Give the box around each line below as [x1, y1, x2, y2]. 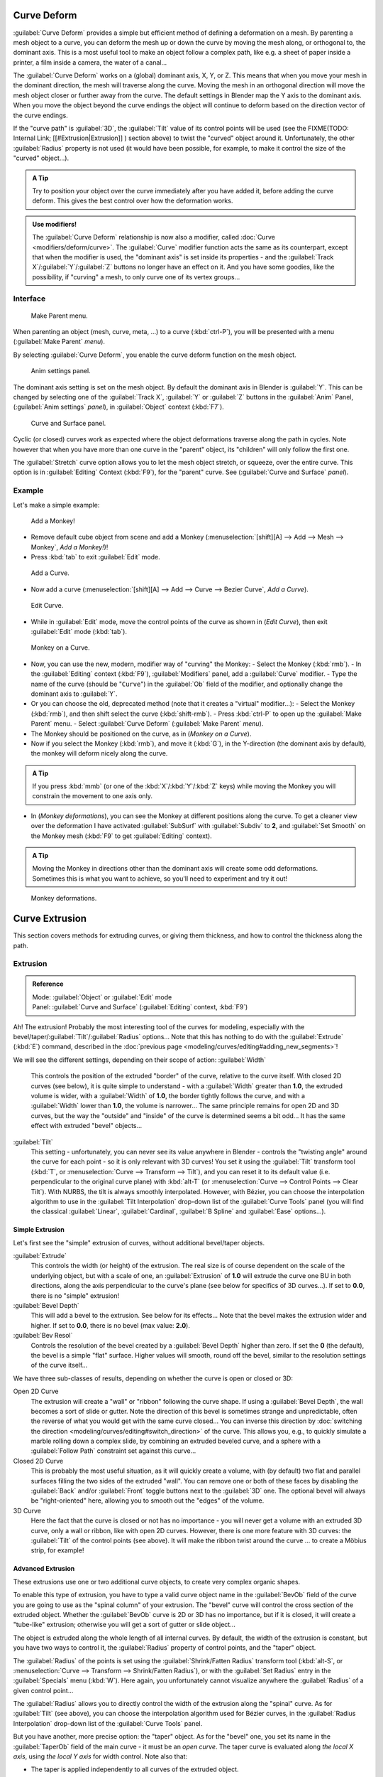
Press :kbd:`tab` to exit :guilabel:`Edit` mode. [30, 553, 161, 562]
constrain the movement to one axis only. [32, 792, 152, 800]
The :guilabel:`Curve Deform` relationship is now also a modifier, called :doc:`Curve [32, 233, 276, 242]
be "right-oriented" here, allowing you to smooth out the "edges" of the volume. [30, 1496, 265, 1505]
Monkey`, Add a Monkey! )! [30, 542, 109, 551]
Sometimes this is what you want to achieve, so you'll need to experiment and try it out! [32, 874, 287, 883]
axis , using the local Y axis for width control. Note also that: [13, 1752, 188, 1761]
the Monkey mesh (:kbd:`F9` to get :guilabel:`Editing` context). [30, 832, 212, 840]
